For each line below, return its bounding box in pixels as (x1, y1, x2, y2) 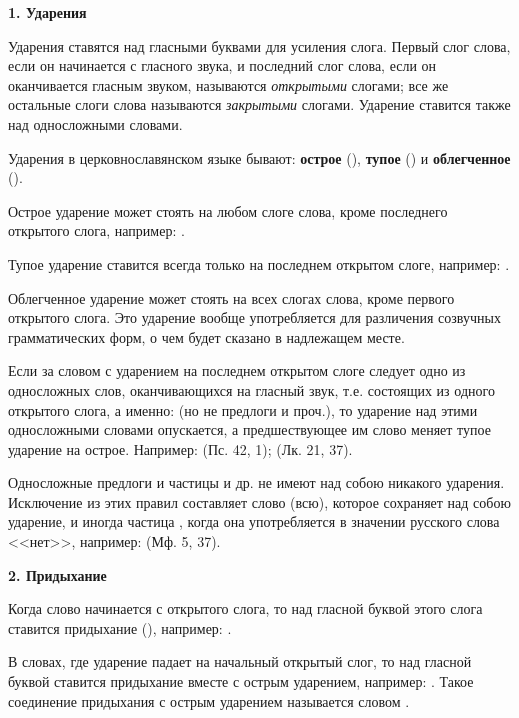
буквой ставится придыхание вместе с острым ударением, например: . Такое (8, 671, 474, 692)
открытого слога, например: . (8, 220, 185, 241)
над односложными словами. (8, 113, 183, 134)
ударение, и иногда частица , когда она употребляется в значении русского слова (8, 511, 500, 532)
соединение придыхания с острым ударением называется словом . (8, 690, 410, 711)
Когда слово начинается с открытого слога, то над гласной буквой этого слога (8, 598, 483, 619)
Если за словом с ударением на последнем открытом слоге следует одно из (8, 360, 466, 381)
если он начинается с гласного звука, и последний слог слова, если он (8, 55, 437, 76)
